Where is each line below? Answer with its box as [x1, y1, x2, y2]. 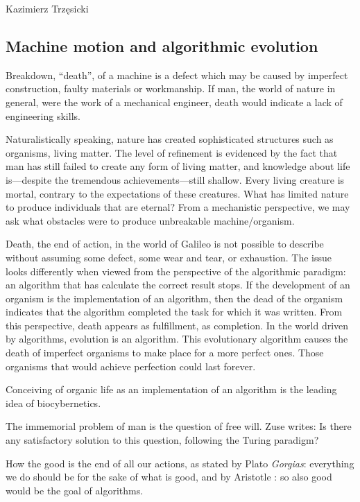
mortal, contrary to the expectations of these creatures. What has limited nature [6, 186, 349, 200]
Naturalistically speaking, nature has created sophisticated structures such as [6, 132, 334, 146]
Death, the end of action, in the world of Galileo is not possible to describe [6, 236, 324, 251]
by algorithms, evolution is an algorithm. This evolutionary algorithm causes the [6, 331, 348, 346]
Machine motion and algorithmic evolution [6, 35, 318, 56]
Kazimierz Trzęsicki [6, 1, 89, 15]
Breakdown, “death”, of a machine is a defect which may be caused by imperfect [6, 67, 348, 82]
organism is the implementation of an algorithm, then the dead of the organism [6, 291, 343, 305]
